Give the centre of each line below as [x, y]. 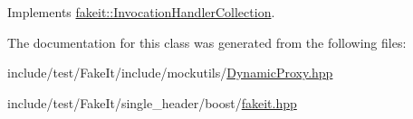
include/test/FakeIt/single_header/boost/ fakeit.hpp [152, 102]
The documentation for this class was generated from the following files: [207, 42]
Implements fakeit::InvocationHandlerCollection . [141, 12]
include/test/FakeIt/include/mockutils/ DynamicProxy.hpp [170, 73]
